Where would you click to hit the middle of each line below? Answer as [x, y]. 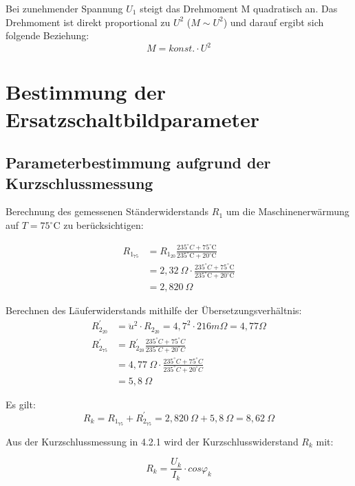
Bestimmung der [86, 92]
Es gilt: [21, 404]
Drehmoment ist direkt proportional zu [88, 22]
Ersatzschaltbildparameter [132, 119]
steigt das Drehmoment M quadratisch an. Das [239, 8]
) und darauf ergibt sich [273, 22]
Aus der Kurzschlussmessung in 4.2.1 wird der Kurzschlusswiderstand [152, 441]
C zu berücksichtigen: [98, 225]
